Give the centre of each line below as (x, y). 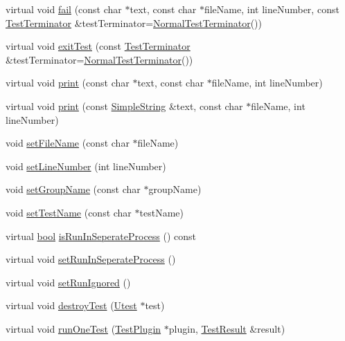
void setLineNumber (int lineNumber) (86, 166)
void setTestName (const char (69, 212)
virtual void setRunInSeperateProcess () (91, 259)
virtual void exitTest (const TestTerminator (98, 46)
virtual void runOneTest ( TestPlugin (83, 328)
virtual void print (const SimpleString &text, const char (124, 105)
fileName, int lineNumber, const (272, 9)
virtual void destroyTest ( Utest (71, 305)
